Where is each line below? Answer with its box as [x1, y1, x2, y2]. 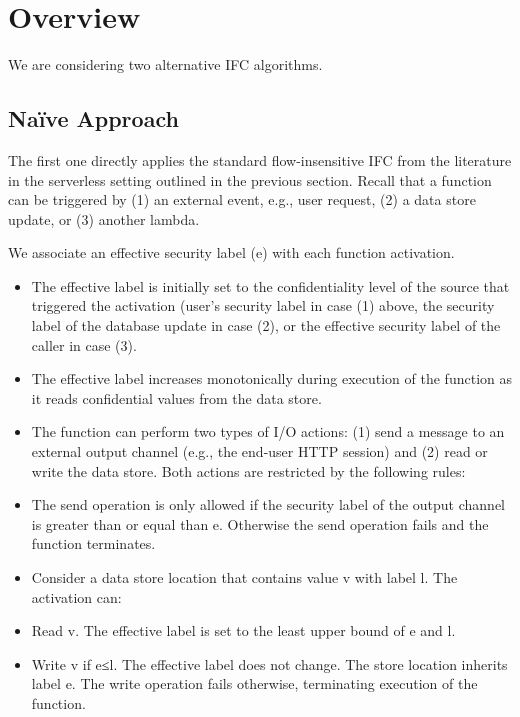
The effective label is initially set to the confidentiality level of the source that [31, 275, 510, 296]
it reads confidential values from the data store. [31, 387, 322, 408]
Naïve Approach [8, 103, 179, 134]
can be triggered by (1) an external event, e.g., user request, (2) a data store [8, 189, 476, 210]
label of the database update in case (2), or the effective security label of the [31, 315, 501, 336]
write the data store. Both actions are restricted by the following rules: [31, 460, 466, 481]
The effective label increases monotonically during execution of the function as [31, 368, 512, 389]
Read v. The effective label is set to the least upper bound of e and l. [31, 620, 456, 641]
